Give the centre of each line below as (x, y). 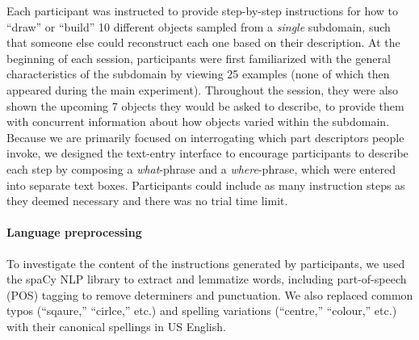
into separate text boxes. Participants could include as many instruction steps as (206, 185)
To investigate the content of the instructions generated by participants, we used (206, 263)
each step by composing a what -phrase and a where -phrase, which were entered (201, 168)
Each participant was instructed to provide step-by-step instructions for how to (203, 10)
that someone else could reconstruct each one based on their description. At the (203, 42)
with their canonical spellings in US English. (116, 326)
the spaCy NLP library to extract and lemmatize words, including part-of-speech (207, 279)
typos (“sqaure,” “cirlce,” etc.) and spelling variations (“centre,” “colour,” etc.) (202, 311)
